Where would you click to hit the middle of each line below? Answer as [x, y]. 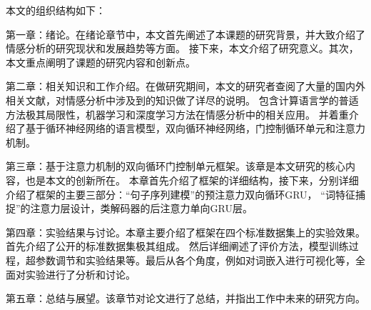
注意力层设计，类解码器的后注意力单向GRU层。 [142, 208]
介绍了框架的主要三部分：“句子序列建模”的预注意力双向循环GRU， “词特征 [181, 194]
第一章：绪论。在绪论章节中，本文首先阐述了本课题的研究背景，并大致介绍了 [185, 34]
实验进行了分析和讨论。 [80, 274]
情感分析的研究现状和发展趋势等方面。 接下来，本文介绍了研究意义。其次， [182, 48]
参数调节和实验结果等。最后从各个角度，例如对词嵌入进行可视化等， [195, 260]
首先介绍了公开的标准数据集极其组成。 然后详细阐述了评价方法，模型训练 [177, 246]
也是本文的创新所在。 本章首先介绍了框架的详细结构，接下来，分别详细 [192, 180]
